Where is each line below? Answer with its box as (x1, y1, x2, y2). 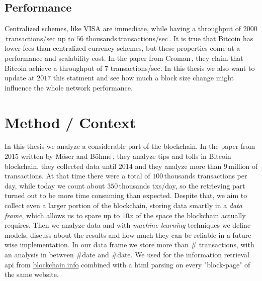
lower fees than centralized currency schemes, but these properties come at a (5, 43, 240, 53)
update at (5, 72, 35, 83)
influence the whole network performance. (5, 82, 133, 92)
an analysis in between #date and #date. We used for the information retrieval (5, 249, 249, 260)
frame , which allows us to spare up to (5, 210, 120, 220)
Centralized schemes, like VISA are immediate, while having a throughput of (5, 23, 241, 34)
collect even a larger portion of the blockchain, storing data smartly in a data (5, 200, 242, 211)
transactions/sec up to (6, 33, 74, 43)
